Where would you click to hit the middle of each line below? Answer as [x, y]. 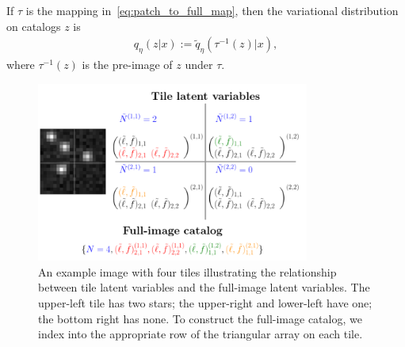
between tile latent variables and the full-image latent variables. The [204, 287]
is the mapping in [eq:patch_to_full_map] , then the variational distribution [212, 10]
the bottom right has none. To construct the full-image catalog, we [200, 318]
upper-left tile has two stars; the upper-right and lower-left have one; [205, 303]
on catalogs [34, 26]
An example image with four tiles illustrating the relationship [187, 271]
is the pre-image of [127, 65]
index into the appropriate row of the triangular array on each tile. [201, 334]
